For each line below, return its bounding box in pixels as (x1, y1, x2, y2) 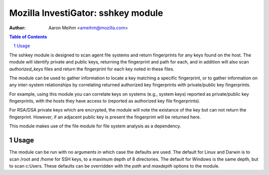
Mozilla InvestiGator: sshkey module (9, 7, 163, 18)
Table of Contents (9, 34, 47, 40)
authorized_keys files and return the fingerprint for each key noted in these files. (9, 66, 174, 72)
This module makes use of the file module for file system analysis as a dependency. (9, 123, 181, 129)
